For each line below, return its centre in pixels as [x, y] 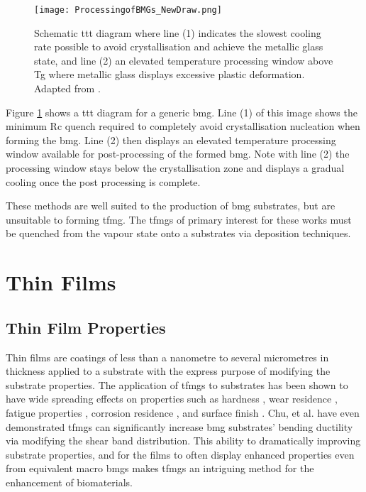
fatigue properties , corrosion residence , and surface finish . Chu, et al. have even [183, 412]
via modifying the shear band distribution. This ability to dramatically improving [183, 441]
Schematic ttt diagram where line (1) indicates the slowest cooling [178, 32]
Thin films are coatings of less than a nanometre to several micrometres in [167, 357]
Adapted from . [67, 88]
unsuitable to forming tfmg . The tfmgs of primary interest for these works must [179, 219]
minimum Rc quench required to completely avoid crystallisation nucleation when [183, 126]
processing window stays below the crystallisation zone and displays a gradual [175, 168]
